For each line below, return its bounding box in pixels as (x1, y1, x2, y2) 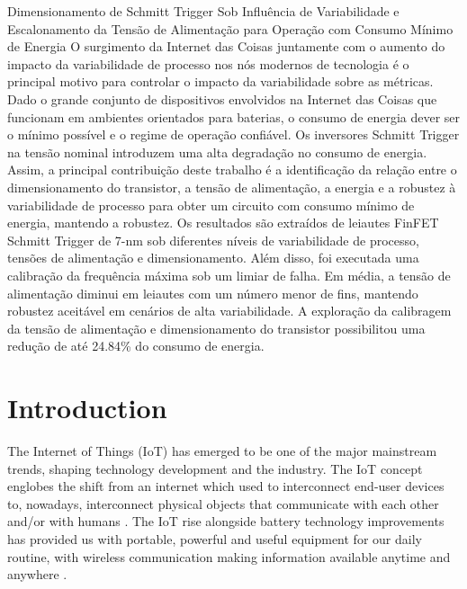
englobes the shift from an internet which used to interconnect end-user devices (7, 477, 445, 495)
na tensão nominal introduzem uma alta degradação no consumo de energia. (7, 142, 427, 161)
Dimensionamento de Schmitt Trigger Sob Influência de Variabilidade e (7, 2, 400, 20)
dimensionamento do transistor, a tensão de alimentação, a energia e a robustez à (7, 177, 456, 196)
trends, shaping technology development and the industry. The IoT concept (7, 459, 423, 477)
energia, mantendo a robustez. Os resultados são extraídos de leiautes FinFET (7, 213, 439, 232)
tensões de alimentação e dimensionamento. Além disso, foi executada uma (7, 248, 419, 267)
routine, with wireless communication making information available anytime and (7, 547, 451, 566)
